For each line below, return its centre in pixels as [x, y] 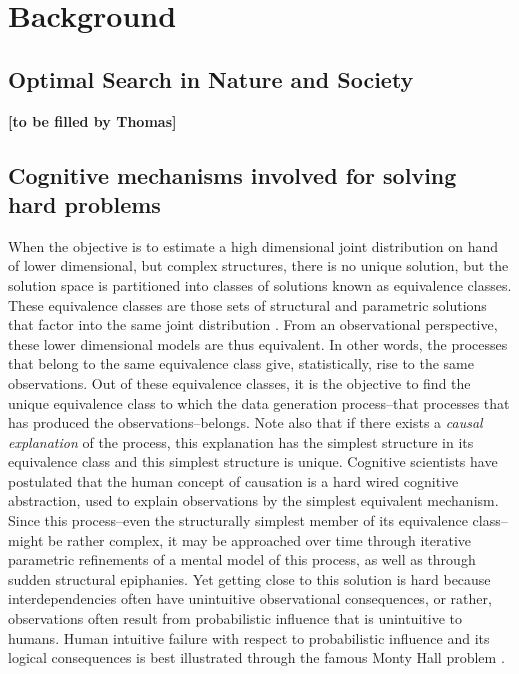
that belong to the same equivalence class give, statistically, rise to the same [241, 363]
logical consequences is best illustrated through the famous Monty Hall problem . [256, 657]
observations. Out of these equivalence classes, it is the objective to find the [239, 382]
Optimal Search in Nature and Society [211, 78]
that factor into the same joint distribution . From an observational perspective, [253, 324]
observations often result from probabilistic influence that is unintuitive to [235, 618]
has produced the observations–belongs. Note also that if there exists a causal [245, 422]
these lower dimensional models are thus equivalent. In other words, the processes [258, 343]
